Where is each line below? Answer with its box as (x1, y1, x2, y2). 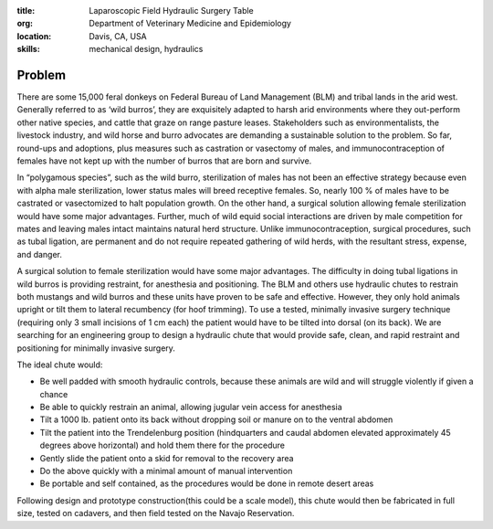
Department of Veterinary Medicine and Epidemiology (89, 18, 292, 29)
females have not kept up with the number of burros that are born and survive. (16, 155, 312, 166)
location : (16, 30, 52, 41)
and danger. (16, 249, 63, 259)
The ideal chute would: (16, 359, 103, 370)
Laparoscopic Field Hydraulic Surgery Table (89, 5, 255, 16)
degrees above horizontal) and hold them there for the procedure (39, 439, 286, 451)
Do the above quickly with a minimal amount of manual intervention (39, 466, 293, 477)
